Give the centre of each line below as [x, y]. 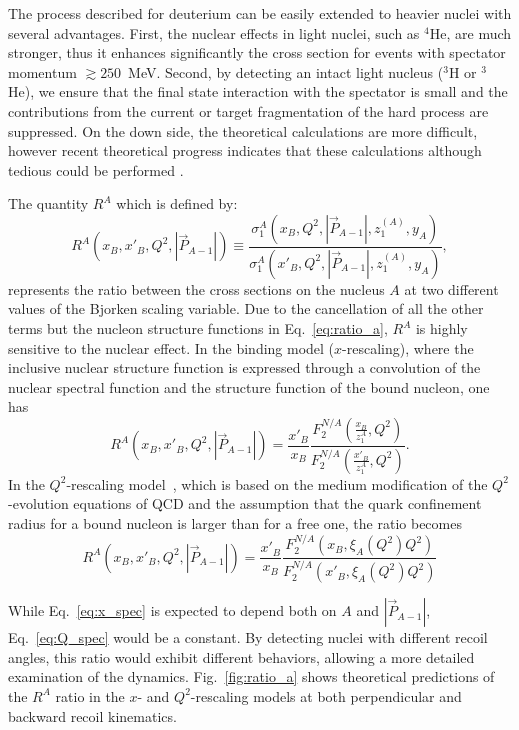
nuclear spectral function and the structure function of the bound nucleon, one [249, 386]
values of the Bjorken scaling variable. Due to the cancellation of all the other [246, 308]
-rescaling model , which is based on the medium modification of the [277, 483]
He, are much [470, 32]
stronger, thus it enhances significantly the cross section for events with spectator [257, 52]
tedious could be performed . [96, 169]
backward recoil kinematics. [92, 715]
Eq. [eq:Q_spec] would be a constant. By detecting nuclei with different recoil [248, 637]
